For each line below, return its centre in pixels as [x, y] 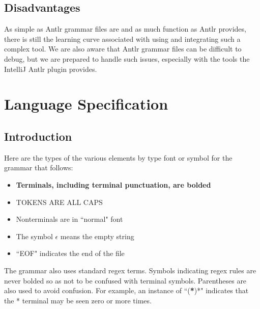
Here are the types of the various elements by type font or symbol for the [118, 157]
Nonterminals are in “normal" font [69, 219]
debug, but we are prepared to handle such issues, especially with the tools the [127, 58]
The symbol [34, 236]
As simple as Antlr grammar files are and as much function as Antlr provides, [125, 29]
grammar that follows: [39, 168]
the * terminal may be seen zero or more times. [78, 300]
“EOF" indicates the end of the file [70, 253]
